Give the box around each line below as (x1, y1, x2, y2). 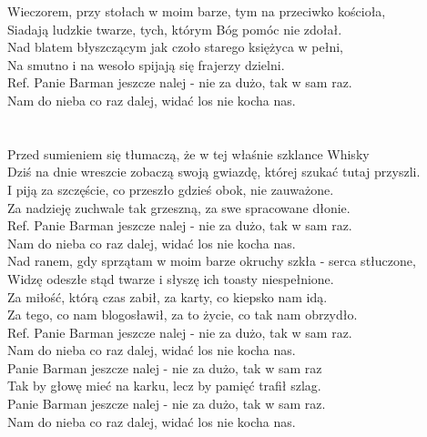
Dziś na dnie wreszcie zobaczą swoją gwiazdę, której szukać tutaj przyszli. (7, 162, 421, 181)
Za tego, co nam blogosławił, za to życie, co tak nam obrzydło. (7, 305, 358, 324)
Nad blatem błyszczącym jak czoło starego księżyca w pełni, (7, 37, 343, 56)
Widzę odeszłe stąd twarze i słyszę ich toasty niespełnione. (7, 269, 334, 288)
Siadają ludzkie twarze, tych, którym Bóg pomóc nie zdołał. (7, 19, 342, 38)
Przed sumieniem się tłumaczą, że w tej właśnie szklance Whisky (7, 144, 370, 163)
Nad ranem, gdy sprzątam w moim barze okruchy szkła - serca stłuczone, (7, 251, 416, 270)
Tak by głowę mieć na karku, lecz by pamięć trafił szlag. (7, 376, 321, 395)
